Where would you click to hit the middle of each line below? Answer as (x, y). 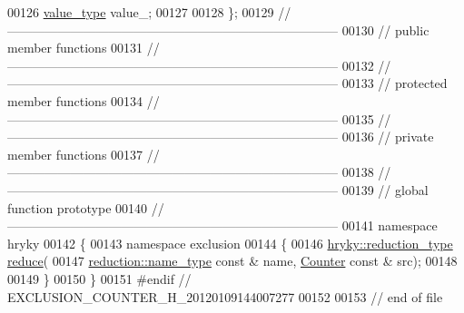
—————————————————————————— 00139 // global (218, 189)
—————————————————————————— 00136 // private (221, 137)
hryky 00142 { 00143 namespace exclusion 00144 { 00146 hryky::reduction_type (230, 243)
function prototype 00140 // (86, 207)
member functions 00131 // (84, 48)
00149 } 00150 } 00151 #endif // (99, 278)
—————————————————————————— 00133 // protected (227, 83)
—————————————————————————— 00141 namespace (222, 225)
